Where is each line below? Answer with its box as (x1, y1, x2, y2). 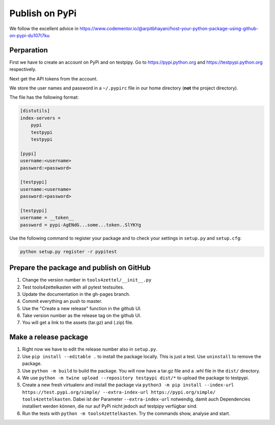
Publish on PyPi (9, 8, 77, 19)
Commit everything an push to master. (22, 298, 103, 304)
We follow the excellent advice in (9, 25, 79, 32)
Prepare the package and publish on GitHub (9, 264, 151, 272)
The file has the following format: (9, 94, 79, 100)
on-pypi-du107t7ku (9, 32, 50, 38)
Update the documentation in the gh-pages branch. (22, 291, 130, 297)
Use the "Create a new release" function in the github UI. (22, 305, 142, 311)
